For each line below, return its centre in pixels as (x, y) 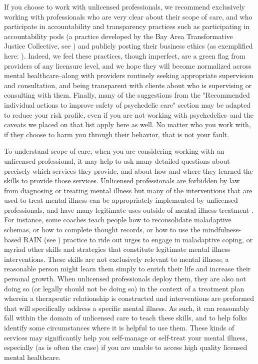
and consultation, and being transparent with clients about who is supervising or (128, 85)
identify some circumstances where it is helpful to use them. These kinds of (119, 327)
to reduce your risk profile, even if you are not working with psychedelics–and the (129, 114)
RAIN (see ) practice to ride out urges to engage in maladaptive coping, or (138, 239)
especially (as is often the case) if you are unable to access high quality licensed (126, 347)
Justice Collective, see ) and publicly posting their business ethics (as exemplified (128, 46)
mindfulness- (222, 230)
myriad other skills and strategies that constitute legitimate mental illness (117, 249)
